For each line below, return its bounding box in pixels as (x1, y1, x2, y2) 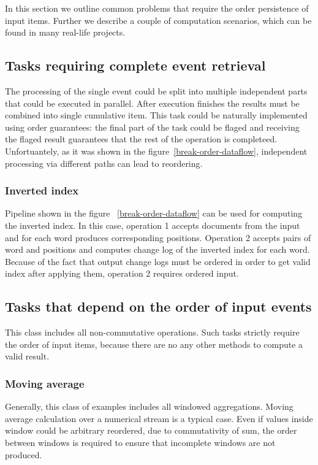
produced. (5, 448, 42, 461)
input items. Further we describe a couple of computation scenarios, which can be (5, 13, 312, 26)
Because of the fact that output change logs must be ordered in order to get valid (5, 255, 311, 267)
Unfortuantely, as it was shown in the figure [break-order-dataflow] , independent (5, 144, 308, 157)
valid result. (5, 350, 50, 363)
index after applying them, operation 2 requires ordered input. (5, 267, 239, 280)
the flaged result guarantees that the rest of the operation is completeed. (5, 133, 278, 145)
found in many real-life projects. (5, 26, 126, 39)
